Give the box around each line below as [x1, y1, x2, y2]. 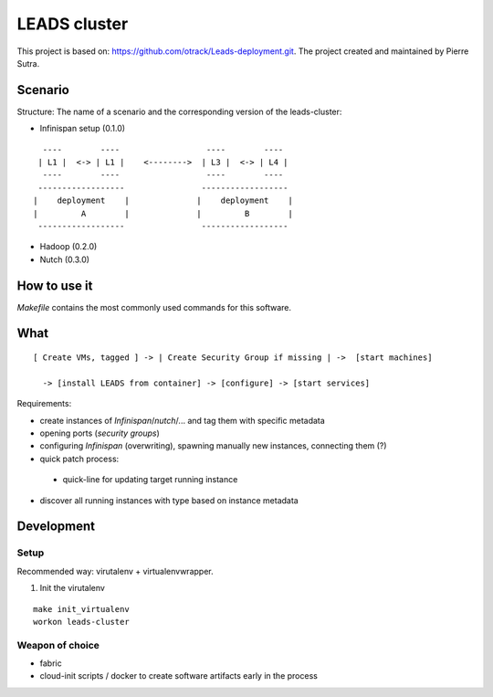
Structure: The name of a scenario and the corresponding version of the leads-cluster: [16, 106, 342, 117]
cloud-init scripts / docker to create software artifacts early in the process [39, 671, 319, 681]
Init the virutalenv [39, 583, 105, 594]
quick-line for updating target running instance [62, 474, 238, 485]
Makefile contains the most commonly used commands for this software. [16, 301, 292, 312]
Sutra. [16, 58, 40, 69]
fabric [39, 658, 63, 669]
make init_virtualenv [33, 604, 130, 614]
